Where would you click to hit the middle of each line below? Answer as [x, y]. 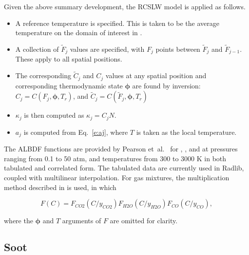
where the [19, 221]
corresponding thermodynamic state [69, 85]
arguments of [82, 221]
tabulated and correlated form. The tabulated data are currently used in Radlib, [124, 168]
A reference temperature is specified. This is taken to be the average [117, 23]
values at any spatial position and [156, 75]
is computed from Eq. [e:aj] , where [76, 132]
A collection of [37, 49]
